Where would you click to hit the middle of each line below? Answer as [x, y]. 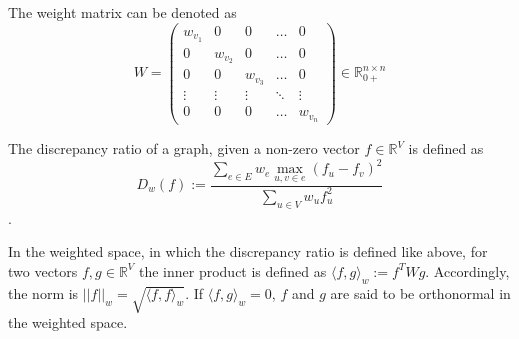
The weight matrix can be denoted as [122, 12]
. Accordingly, [467, 270]
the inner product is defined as [232, 270]
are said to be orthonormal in [420, 292]
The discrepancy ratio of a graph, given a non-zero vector [184, 148]
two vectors [43, 270]
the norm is [43, 292]
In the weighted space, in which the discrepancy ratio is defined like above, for [248, 251]
